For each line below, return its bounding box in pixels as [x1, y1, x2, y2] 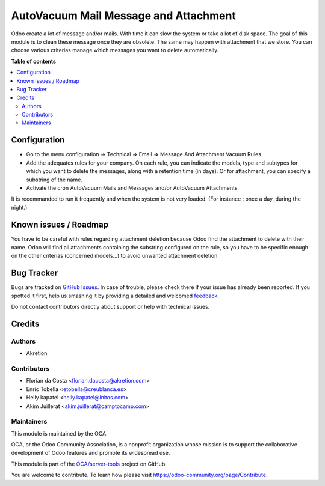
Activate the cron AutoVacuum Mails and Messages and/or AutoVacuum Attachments [26, 184, 238, 192]
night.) [11, 204, 28, 211]
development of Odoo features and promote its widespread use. [11, 449, 170, 457]
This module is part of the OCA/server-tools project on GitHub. [11, 460, 167, 467]
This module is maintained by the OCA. [11, 430, 108, 437]
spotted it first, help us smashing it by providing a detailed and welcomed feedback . [11, 292, 220, 299]
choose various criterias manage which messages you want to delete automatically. [11, 47, 219, 54]
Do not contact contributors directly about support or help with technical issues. [11, 303, 210, 311]
